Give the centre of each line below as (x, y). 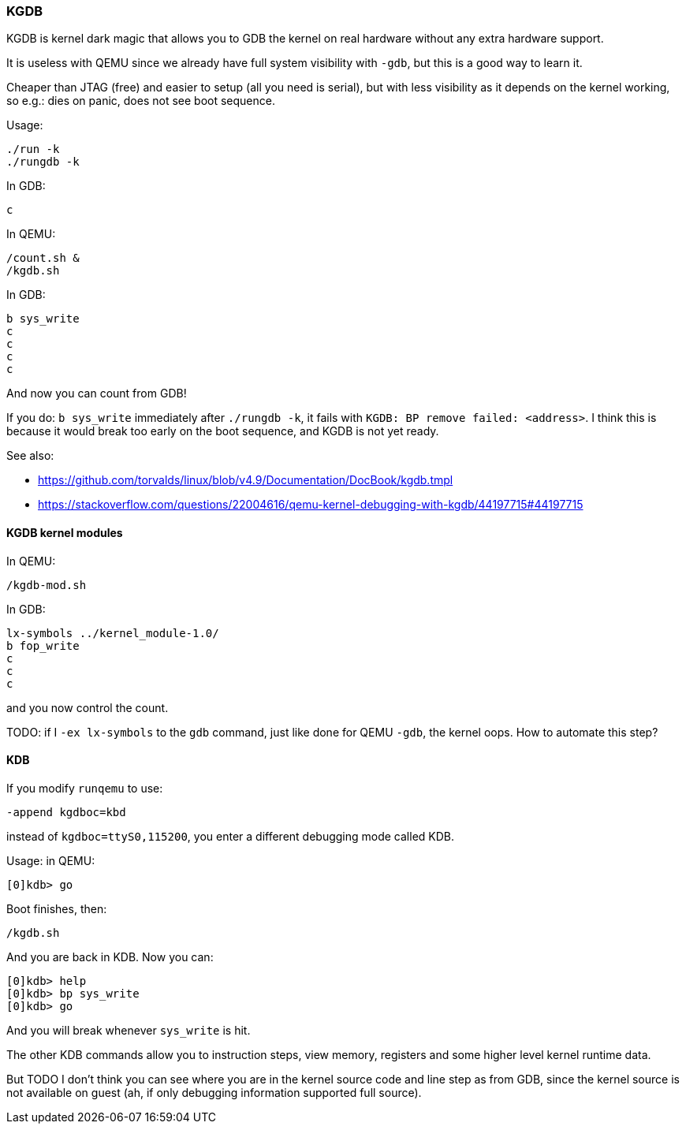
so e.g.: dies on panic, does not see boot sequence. (141, 101)
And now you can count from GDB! (97, 393)
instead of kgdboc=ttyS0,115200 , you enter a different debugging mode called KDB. (231, 836)
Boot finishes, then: (57, 908)
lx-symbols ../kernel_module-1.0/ (113, 633)
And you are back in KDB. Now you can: (110, 957)
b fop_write (43, 645)
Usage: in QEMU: (51, 860)
